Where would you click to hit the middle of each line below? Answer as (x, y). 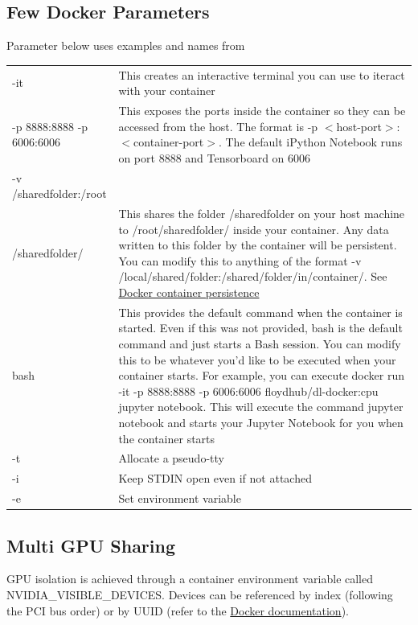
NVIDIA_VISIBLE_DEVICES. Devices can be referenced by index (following (200, 595)
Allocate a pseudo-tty (171, 458)
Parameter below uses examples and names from (126, 45)
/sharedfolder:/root (59, 193)
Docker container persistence (189, 292)
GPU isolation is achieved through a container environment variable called (190, 579)
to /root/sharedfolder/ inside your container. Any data (254, 229)
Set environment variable (180, 498)
